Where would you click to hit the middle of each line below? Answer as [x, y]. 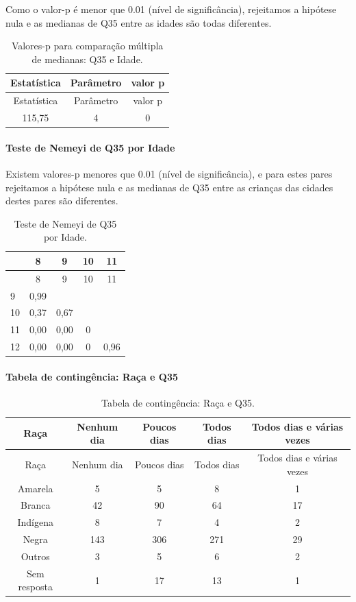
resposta [35, 587]
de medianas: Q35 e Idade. [87, 59]
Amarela [35, 488]
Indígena [35, 522]
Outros [35, 556]
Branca [36, 505]
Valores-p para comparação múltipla [87, 46]
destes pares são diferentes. [62, 201]
